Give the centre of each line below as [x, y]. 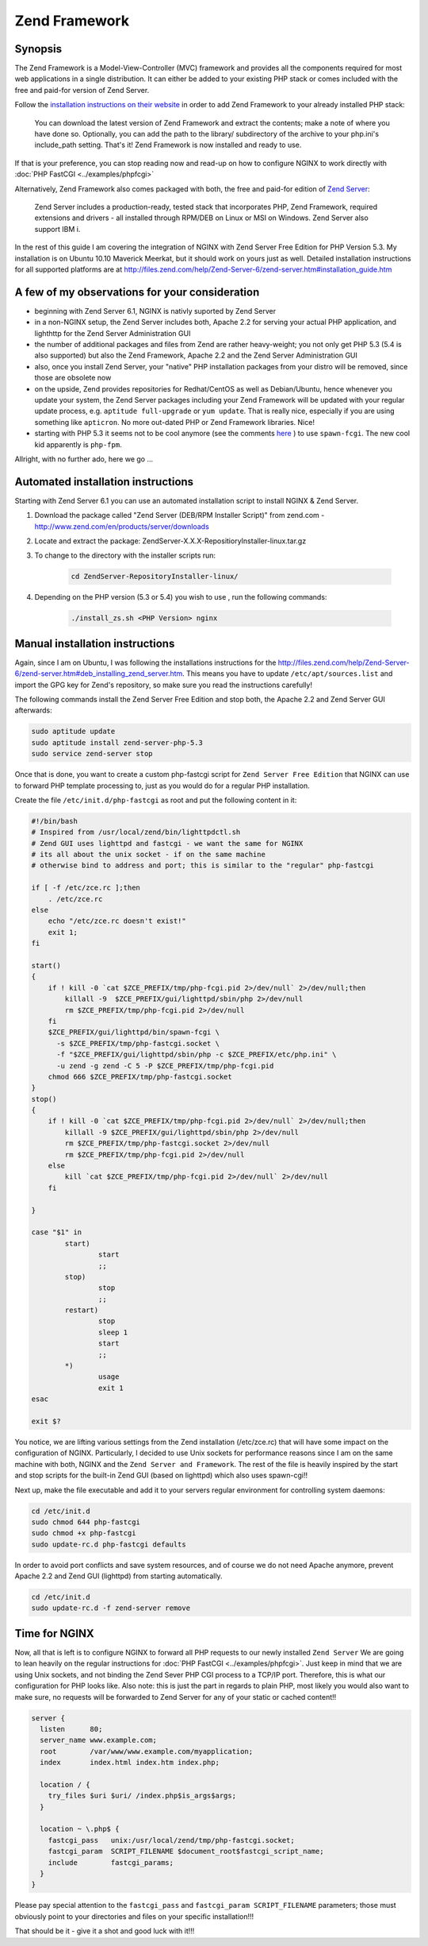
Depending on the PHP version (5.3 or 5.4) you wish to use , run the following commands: [181, 597]
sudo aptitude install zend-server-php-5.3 [117, 742]
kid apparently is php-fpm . [78, 444]
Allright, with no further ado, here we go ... [84, 459]
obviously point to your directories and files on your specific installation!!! [134, 1916]
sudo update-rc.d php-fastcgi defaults [109, 1544]
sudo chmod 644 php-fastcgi [86, 1522]
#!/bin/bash [55, 821]
